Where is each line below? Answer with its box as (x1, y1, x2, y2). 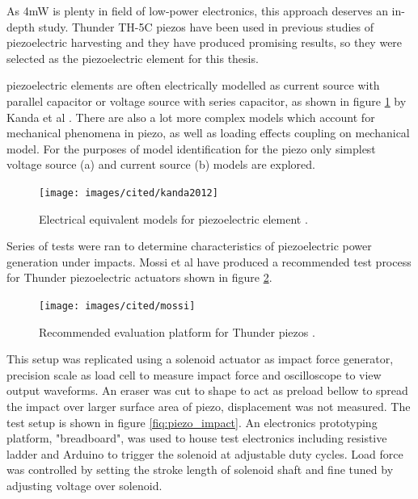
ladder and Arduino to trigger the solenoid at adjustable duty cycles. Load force (6, 445, 403, 462)
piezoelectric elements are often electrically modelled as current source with (6, 77, 380, 94)
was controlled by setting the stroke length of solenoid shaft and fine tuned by (6, 461, 394, 478)
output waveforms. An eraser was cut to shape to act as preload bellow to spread (6, 382, 408, 399)
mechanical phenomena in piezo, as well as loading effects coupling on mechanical (6, 124, 410, 141)
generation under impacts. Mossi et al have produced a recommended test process (6, 253, 412, 270)
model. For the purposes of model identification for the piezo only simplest (6, 140, 376, 157)
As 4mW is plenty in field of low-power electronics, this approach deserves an (6, 2, 388, 19)
